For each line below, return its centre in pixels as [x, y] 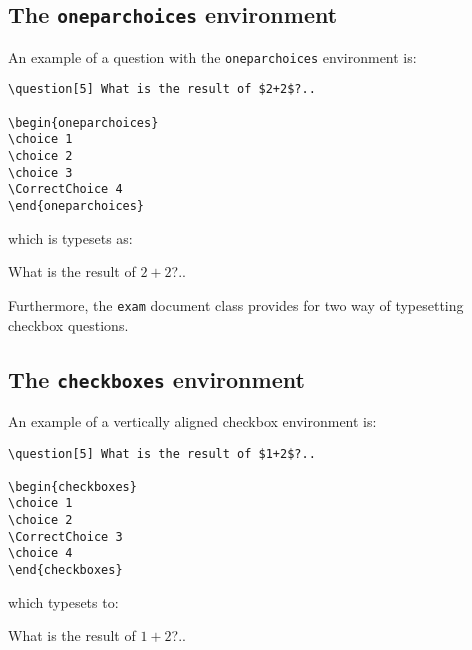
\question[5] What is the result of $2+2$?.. [162, 89]
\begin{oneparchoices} [83, 122]
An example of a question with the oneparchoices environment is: [212, 56]
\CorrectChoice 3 [65, 536]
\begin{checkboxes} [72, 486]
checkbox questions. [68, 324]
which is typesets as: [70, 237]
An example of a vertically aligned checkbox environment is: [192, 420]
